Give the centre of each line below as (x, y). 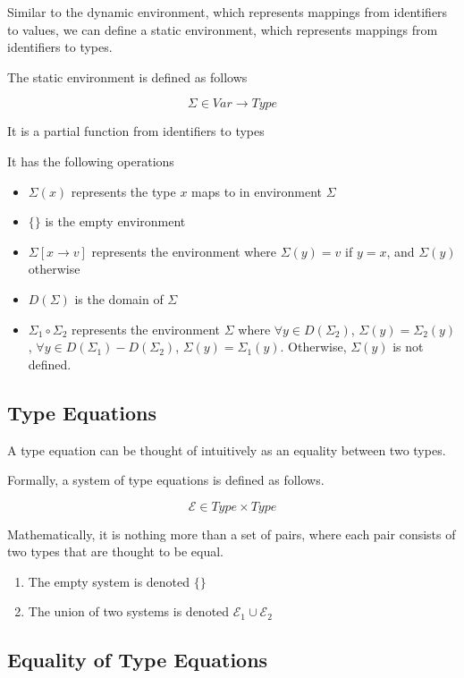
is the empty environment (115, 221)
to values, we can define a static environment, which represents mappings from (223, 29)
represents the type (123, 191)
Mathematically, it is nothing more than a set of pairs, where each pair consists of (232, 534)
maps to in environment (257, 191)
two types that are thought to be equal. (116, 551)
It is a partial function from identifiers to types (136, 131)
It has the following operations (91, 161)
